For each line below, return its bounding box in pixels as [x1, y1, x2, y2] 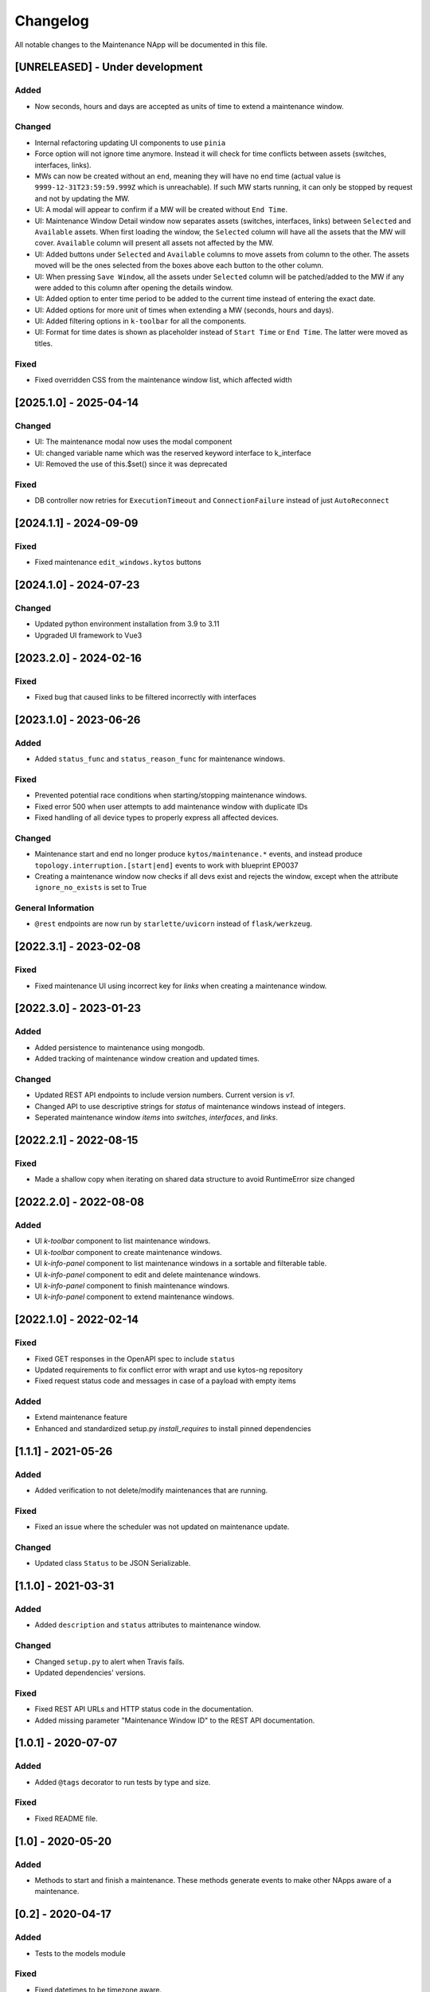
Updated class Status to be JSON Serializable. [34, 1559, 191, 1568]
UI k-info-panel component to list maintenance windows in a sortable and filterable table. [34, 1259, 327, 1269]
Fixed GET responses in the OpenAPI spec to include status [34, 1354, 236, 1363]
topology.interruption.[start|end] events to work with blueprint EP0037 [34, 861, 299, 870]
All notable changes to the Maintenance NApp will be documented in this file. [14, 40, 268, 49]
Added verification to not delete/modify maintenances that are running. [34, 1486, 268, 1495]
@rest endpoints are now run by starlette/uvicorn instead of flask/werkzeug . [34, 919, 313, 928]
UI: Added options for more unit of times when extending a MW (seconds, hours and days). [34, 305, 334, 315]
